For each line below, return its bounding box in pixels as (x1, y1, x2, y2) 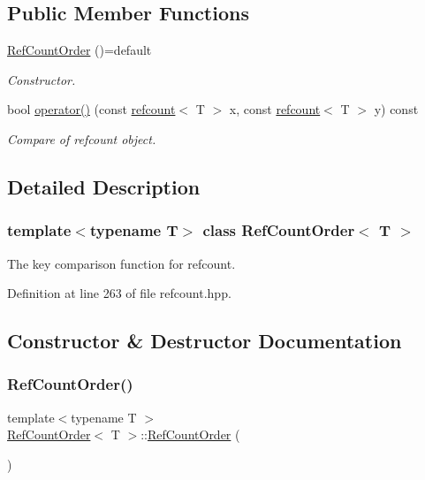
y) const (374, 100, 419, 118)
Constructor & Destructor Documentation (7, 327, 402, 354)
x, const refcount (229, 100, 321, 118)
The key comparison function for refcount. (7, 254, 236, 272)
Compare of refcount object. (7, 129, 156, 148)
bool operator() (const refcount (7, 100, 176, 118)
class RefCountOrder (202, 219, 355, 241)
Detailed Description (7, 172, 201, 200)
